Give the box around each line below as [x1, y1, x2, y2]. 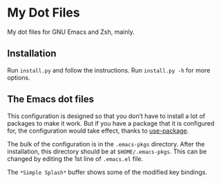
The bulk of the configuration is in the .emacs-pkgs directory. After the [7, 139, 205, 148]
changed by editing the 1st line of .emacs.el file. [7, 154, 144, 163]
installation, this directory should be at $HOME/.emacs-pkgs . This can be [7, 147, 207, 155]
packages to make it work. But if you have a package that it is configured [7, 119, 215, 127]
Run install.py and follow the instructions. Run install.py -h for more [7, 66, 211, 74]
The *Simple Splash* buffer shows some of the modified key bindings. [7, 168, 207, 176]
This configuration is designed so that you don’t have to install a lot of [7, 112, 206, 120]
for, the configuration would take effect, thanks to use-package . [7, 126, 189, 135]
